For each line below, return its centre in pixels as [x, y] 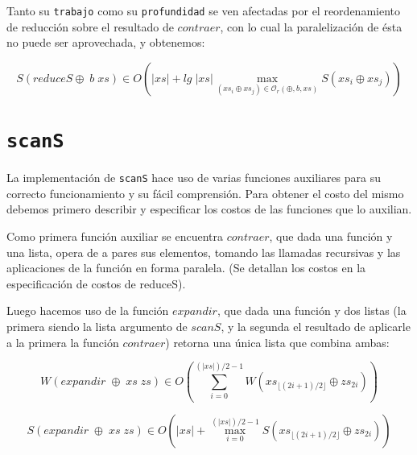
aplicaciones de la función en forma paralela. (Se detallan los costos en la [186, 268]
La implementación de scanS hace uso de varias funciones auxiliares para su [194, 178]
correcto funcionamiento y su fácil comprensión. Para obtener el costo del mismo [205, 193]
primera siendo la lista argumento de [97, 326]
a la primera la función [63, 342]
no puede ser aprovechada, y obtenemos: [106, 42]
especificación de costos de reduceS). [96, 283]
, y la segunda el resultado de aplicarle [316, 326]
